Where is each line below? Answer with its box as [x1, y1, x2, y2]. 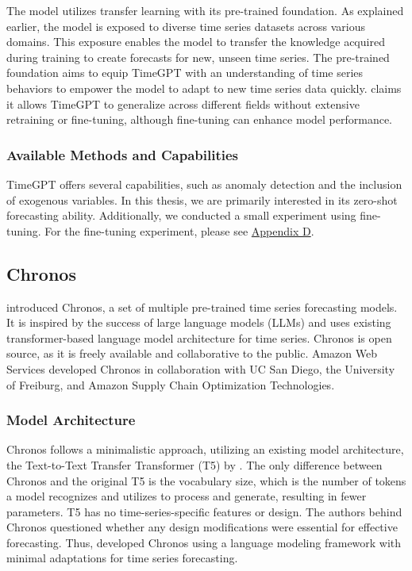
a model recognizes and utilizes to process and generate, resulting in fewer [6, 488, 367, 504]
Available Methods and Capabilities [6, 144, 238, 164]
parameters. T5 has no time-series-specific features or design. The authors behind [6, 503, 402, 519]
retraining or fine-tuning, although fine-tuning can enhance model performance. [6, 111, 392, 128]
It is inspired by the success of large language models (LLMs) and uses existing [6, 314, 391, 331]
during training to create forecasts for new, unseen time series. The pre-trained [6, 48, 390, 65]
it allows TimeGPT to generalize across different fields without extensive [6, 95, 360, 112]
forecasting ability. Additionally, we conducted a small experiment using [6, 207, 356, 224]
